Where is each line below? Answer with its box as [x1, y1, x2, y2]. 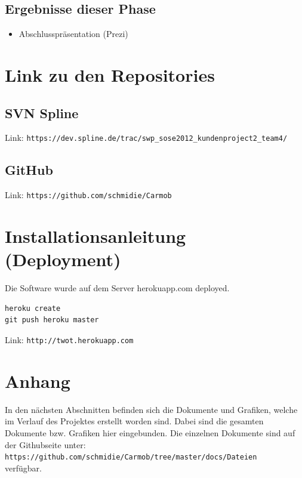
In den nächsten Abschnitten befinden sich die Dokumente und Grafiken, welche [5, 403, 298, 415]
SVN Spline [5, 103, 79, 122]
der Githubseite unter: [5, 438, 86, 451]
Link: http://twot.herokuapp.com [5, 333, 134, 346]
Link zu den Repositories [5, 62, 215, 87]
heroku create [5, 304, 61, 313]
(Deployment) [5, 247, 121, 272]
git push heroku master [5, 316, 99, 325]
